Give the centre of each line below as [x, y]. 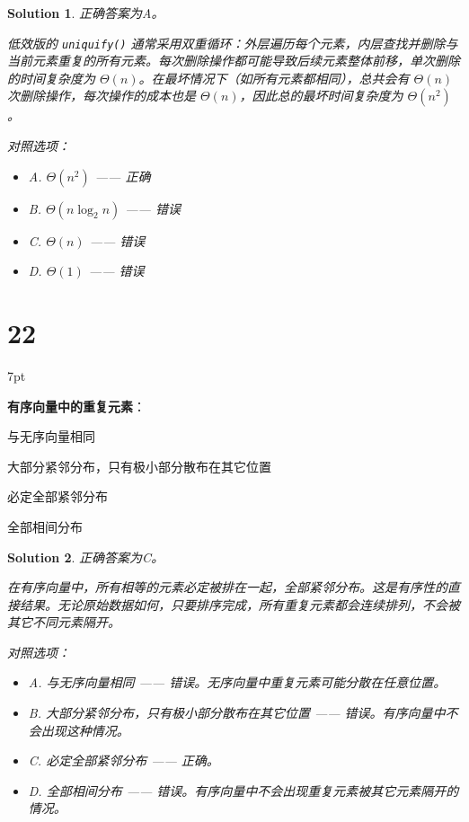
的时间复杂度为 [51, 78]
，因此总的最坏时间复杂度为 [321, 96]
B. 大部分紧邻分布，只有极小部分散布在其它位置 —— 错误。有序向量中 [237, 713]
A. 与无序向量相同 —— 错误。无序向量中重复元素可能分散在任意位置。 [237, 682]
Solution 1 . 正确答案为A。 [86, 13]
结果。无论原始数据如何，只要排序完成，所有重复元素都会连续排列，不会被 [239, 604]
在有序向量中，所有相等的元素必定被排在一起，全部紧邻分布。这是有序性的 [227, 587]
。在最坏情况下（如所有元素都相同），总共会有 [274, 78]
